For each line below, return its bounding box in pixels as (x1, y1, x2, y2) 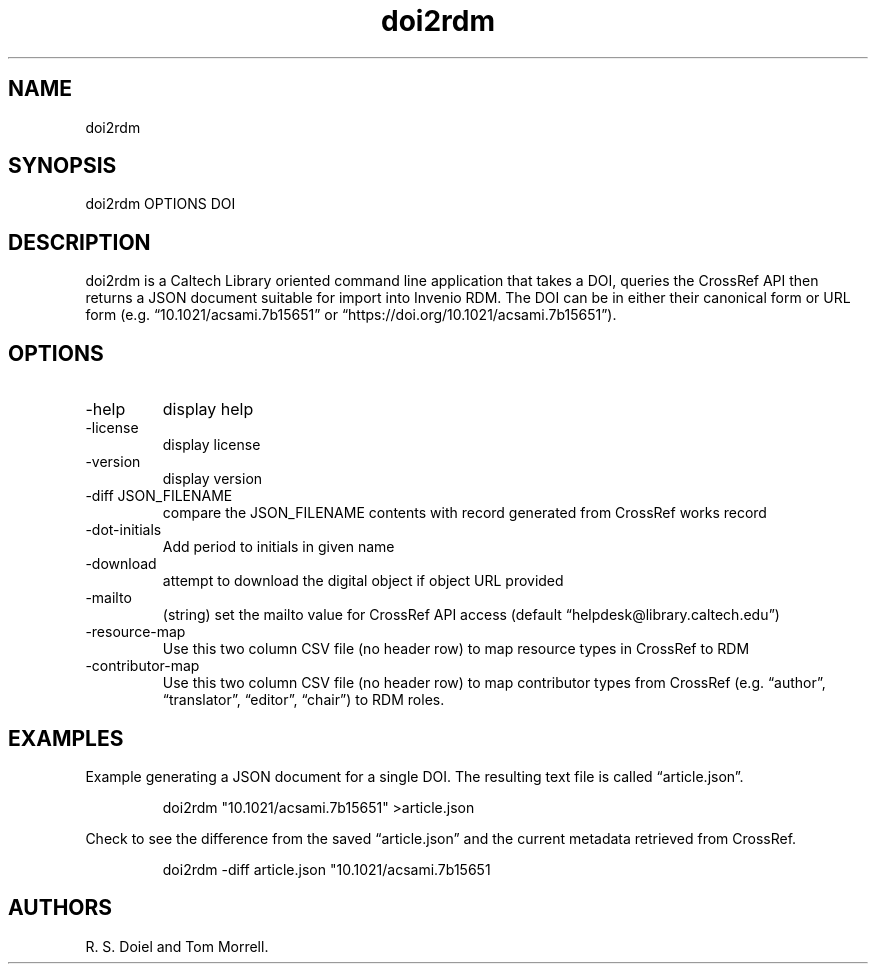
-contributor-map (85, 657, 200, 675)
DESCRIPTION (8, 229, 151, 255)
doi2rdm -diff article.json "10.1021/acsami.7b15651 (162, 860, 491, 878)
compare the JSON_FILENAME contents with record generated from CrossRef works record (162, 504, 767, 522)
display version (162, 470, 263, 488)
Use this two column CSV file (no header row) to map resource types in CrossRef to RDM (162, 640, 750, 658)
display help (162, 399, 254, 420)
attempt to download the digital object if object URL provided (162, 572, 564, 590)
